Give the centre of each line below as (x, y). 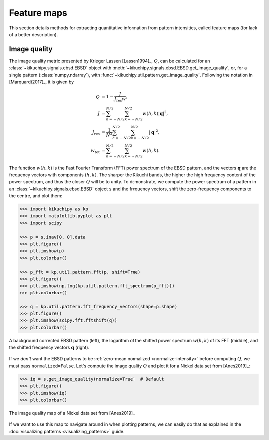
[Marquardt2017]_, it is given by (42, 82)
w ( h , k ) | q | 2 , (155, 113)
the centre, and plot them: (36, 196)
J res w (120, 99)
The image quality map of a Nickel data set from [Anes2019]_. (73, 413)
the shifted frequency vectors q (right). (49, 348)
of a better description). (34, 34)
